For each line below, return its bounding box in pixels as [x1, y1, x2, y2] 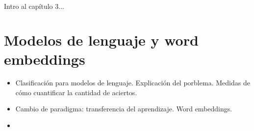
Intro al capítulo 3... [4, 1, 64, 11]
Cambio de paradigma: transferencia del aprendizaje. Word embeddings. [15, 104, 232, 114]
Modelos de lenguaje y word [4, 29, 199, 50]
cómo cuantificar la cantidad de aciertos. [15, 87, 137, 97]
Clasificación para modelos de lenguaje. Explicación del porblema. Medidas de [15, 77, 250, 87]
